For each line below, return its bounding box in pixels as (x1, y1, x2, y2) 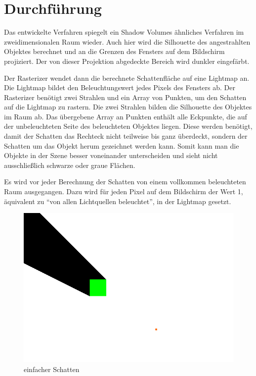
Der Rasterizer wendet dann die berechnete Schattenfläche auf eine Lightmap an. (4, 72, 250, 83)
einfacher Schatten (24, 364, 80, 375)
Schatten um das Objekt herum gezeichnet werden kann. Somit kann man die (4, 140, 239, 151)
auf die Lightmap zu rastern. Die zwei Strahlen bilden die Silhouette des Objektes (4, 102, 252, 112)
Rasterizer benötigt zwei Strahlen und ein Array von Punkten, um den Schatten (4, 92, 247, 102)
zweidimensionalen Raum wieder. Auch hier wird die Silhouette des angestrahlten (4, 36, 251, 47)
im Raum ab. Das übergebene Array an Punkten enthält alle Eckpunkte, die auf (4, 111, 247, 121)
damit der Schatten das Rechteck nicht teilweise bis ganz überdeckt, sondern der (4, 131, 248, 141)
